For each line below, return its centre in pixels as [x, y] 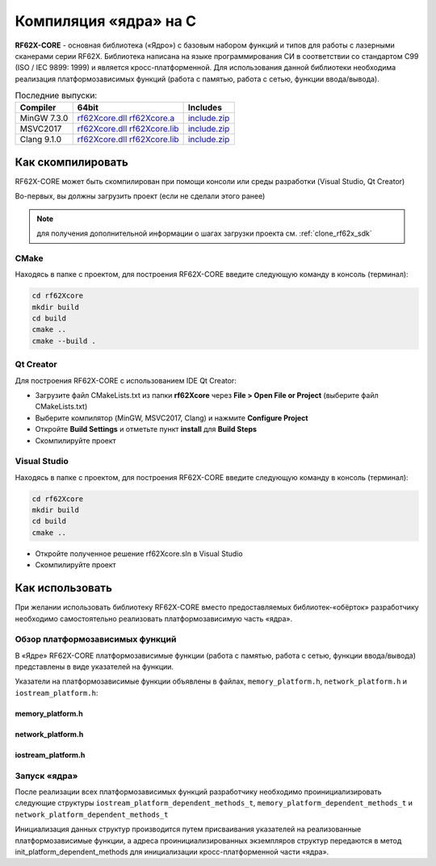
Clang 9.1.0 [41, 140]
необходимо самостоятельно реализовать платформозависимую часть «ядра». [154, 618]
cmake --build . [64, 341]
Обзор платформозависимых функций [96, 639]
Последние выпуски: [56, 95]
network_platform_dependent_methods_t [92, 814]
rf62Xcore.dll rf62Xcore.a [126, 119]
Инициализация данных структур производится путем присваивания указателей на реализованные [188, 829]
